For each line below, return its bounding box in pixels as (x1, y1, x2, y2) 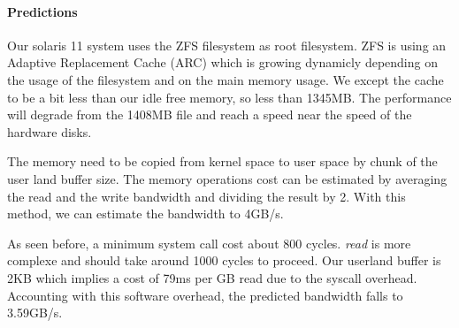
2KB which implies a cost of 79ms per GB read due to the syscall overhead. (7, 268, 417, 286)
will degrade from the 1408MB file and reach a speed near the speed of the (7, 105, 412, 124)
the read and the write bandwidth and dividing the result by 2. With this (7, 187, 406, 205)
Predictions (7, 2, 78, 20)
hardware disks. (7, 122, 92, 141)
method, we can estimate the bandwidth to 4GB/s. (7, 204, 284, 223)
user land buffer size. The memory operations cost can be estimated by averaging (7, 169, 448, 187)
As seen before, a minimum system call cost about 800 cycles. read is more (7, 233, 411, 252)
